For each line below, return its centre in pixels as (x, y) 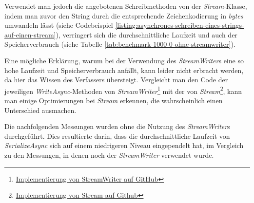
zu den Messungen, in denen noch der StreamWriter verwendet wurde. (109, 155)
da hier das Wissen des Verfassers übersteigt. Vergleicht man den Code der (116, 80)
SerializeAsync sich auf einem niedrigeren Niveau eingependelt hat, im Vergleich (124, 145)
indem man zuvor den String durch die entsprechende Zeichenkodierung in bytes (124, 15)
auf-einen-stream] (30, 34)
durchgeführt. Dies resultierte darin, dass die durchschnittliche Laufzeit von (117, 136)
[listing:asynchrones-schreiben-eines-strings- (180, 25)
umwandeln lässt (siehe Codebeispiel (59, 25)
